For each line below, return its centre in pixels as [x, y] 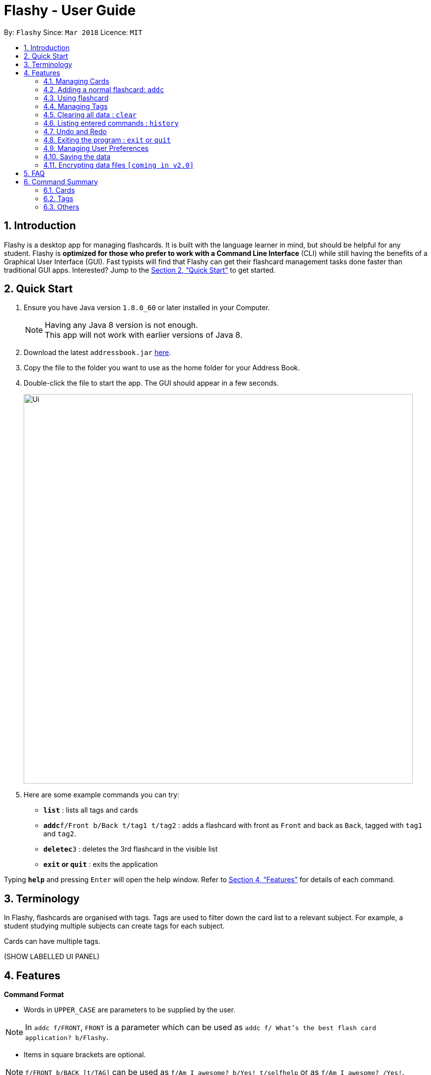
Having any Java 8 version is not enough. [121, 325]
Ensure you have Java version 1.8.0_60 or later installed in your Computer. [147, 308]
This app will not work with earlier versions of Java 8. [144, 335]
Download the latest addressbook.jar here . [98, 353]
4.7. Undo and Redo [75, 131]
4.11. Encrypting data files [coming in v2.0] [119, 165]
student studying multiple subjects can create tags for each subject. [114, 926]
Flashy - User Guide [70, 10]
